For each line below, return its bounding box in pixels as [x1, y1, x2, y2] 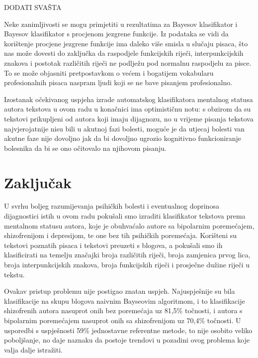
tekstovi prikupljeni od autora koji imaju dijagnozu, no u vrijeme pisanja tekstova [4, 113, 254, 123]
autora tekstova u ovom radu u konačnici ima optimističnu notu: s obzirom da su [4, 104, 251, 114]
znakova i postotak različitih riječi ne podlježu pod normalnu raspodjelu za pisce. [4, 57, 252, 68]
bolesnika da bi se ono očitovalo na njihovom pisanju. [4, 142, 167, 153]
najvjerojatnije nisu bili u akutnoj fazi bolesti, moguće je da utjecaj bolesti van [4, 123, 245, 133]
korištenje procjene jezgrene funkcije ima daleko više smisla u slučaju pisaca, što [4, 38, 248, 48]
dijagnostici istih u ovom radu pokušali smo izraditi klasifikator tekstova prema [4, 211, 246, 221]
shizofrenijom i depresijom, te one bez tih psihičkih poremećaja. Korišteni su [4, 230, 237, 240]
